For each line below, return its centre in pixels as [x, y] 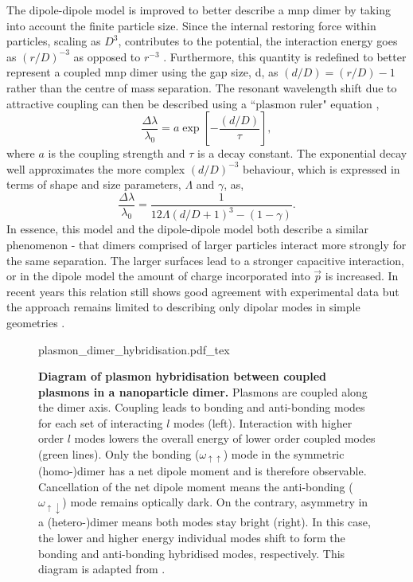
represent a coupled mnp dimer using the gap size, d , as [142, 72]
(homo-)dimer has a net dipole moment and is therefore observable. [203, 471]
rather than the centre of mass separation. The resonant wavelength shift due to [202, 87]
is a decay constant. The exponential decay [302, 153]
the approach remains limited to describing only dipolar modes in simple [183, 307]
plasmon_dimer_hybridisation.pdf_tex [134, 349]
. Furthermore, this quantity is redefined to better [285, 56]
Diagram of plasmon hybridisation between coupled [183, 376]
